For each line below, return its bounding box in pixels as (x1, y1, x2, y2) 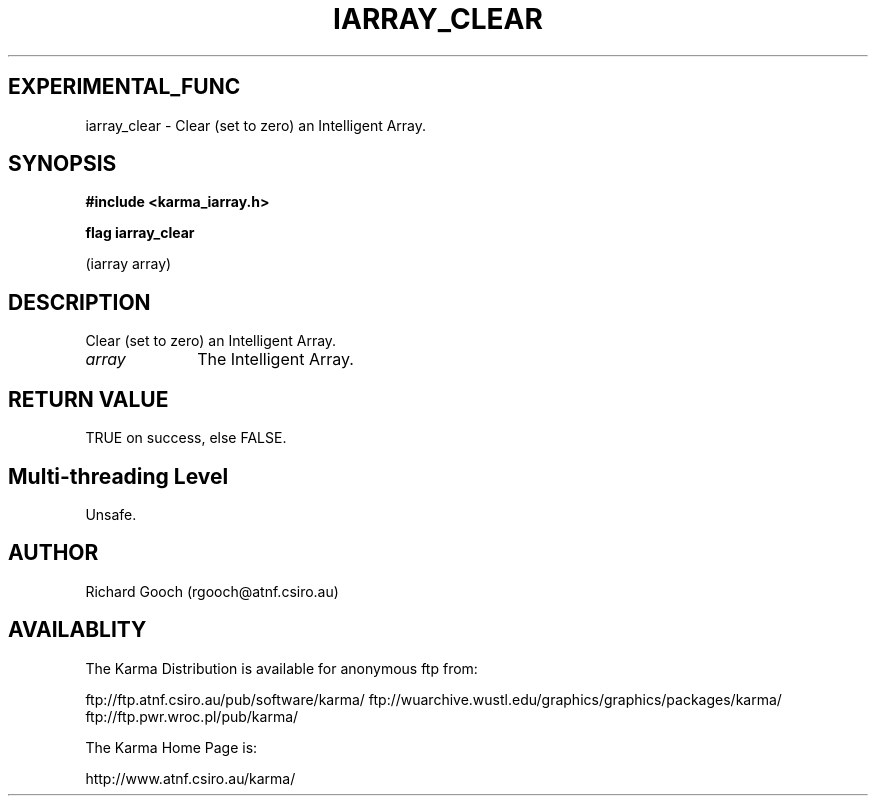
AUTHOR (8, 540, 99, 566)
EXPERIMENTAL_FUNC (8, 74, 241, 100)
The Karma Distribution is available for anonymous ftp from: (85, 659, 478, 677)
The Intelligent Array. (197, 349, 354, 370)
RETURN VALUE (8, 386, 169, 412)
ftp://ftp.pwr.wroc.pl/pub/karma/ (85, 707, 299, 725)
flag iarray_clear (85, 224, 195, 242)
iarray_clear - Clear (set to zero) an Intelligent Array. (85, 116, 427, 134)
